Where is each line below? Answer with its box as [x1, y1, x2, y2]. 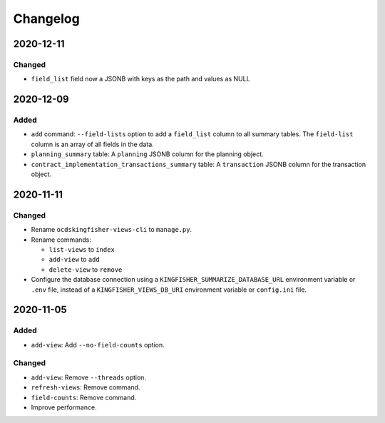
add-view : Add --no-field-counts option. [31, 340, 165, 349]
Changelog [13, 11, 80, 26]
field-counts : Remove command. [31, 393, 137, 402]
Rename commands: [31, 235, 92, 244]
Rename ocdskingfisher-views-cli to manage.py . [31, 225, 192, 234]
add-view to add [48, 255, 100, 264]
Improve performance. [31, 403, 97, 412]
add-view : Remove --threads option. [31, 373, 146, 382]
